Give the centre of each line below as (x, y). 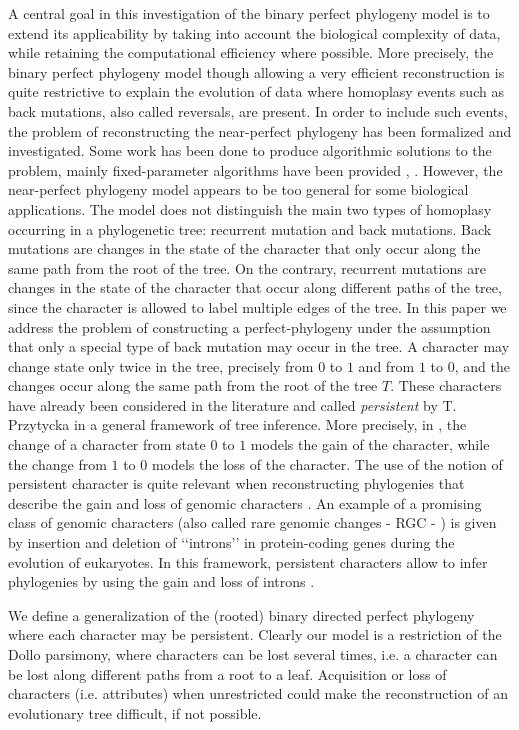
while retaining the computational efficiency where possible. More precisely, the (251, 52)
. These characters (446, 385)
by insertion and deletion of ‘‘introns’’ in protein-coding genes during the (231, 542)
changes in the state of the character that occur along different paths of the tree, (255, 287)
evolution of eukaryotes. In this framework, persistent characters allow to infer (248, 561)
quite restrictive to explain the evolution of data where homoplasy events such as (256, 91)
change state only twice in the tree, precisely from (161, 365)
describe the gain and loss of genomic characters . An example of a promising (245, 502)
